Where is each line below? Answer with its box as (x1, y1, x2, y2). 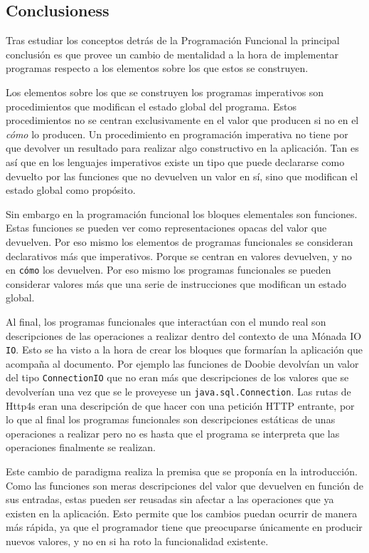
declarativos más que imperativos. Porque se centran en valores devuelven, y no (6, 248, 352, 263)
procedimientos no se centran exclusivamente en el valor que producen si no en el (6, 113, 359, 128)
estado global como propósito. (6, 182, 136, 197)
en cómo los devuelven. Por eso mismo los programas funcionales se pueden (6, 262, 331, 277)
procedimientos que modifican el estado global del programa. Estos (6, 98, 296, 113)
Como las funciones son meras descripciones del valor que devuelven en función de (6, 477, 363, 492)
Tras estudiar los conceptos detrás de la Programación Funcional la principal (6, 33, 340, 48)
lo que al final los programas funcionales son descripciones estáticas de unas (6, 412, 336, 427)
